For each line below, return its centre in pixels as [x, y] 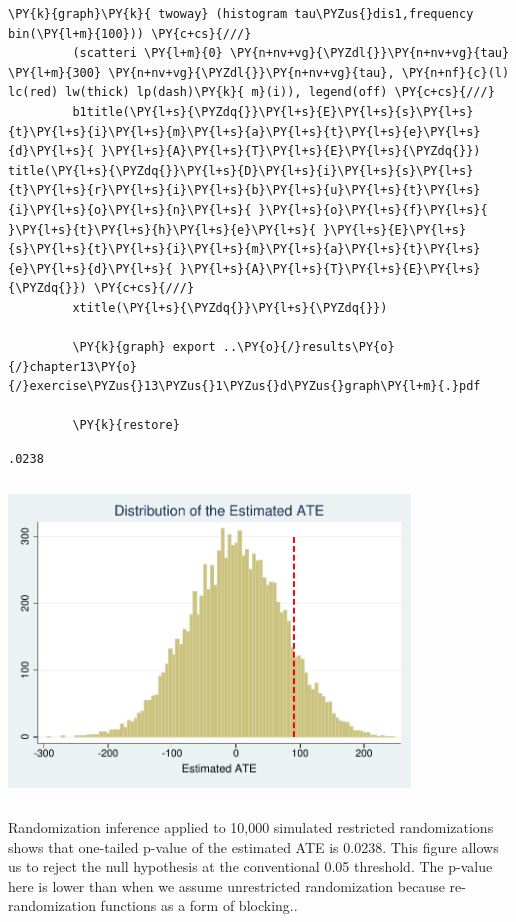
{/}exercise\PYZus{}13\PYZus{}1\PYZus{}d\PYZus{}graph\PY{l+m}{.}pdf [244, 386]
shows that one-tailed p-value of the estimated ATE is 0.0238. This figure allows [253, 846]
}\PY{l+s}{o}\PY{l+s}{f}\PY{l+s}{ [373, 209]
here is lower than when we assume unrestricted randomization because [226, 885]
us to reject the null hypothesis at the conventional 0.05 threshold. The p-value [250, 866]
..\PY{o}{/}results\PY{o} [308, 347]
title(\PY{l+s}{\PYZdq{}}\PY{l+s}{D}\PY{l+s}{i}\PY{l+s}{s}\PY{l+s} [241, 170]
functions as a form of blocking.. [199, 905]
